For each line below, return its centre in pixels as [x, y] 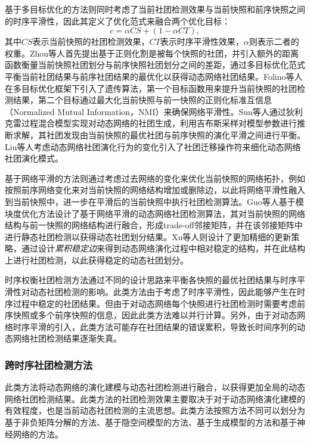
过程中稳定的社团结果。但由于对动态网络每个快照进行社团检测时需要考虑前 [159, 303]
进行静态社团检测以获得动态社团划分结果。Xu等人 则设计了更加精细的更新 [148, 236]
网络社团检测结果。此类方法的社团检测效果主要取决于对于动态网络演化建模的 [155, 398]
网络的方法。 [38, 434]
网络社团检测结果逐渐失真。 [67, 338]
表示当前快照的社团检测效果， [91, 41]
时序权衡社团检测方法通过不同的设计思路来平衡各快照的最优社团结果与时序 [151, 280]
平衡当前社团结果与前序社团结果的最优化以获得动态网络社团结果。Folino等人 [154, 76]
